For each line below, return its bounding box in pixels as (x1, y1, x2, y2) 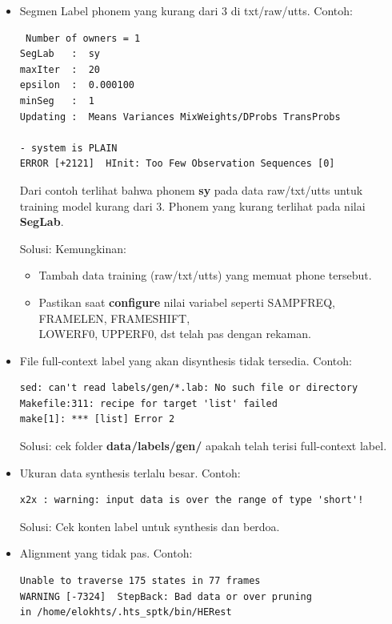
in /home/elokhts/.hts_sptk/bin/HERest (19, 606, 232, 618)
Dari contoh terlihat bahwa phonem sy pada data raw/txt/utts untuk (19, 181, 363, 198)
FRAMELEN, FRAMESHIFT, (38, 309, 190, 326)
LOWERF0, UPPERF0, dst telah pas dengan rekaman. (38, 325, 311, 342)
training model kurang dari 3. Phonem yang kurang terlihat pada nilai (19, 197, 366, 214)
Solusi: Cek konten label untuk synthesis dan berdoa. (19, 517, 280, 534)
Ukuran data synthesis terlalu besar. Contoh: (19, 464, 241, 481)
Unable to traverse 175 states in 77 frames (19, 575, 261, 587)
